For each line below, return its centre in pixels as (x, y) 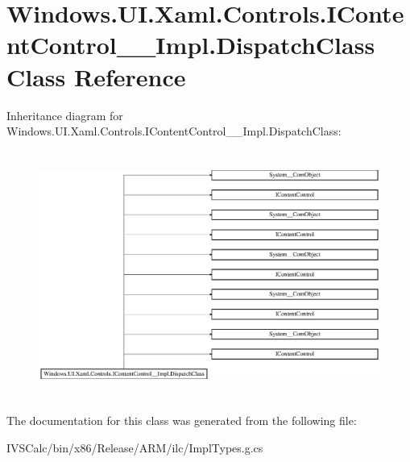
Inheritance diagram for (65, 115)
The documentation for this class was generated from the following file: (182, 420)
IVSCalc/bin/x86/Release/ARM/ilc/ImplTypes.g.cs (135, 448)
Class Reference (96, 76)
